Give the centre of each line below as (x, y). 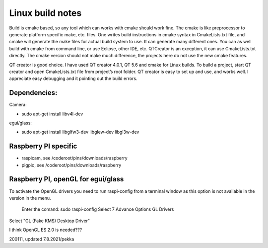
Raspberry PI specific (43, 146)
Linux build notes (45, 13)
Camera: (18, 105)
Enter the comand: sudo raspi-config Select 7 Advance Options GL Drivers (98, 209)
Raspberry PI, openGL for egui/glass (67, 179)
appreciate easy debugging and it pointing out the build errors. (73, 79)
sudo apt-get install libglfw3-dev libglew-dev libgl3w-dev (80, 132)
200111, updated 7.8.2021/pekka (42, 239)
